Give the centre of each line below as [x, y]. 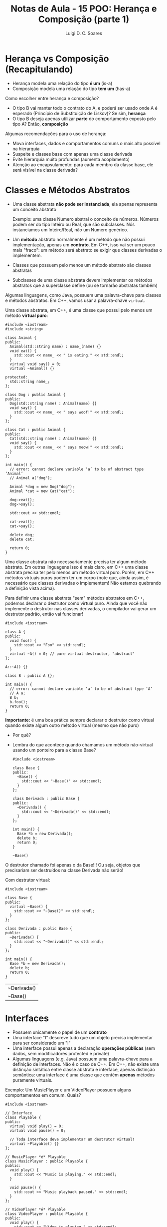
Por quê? [22, 735]
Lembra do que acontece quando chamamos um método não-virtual [83, 744]
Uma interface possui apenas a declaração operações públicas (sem [84, 1048]
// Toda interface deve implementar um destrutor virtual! [72, 1139]
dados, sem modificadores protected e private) [61, 1053]
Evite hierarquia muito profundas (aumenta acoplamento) [71, 159]
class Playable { [23, 1117]
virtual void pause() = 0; [38, 1130]
